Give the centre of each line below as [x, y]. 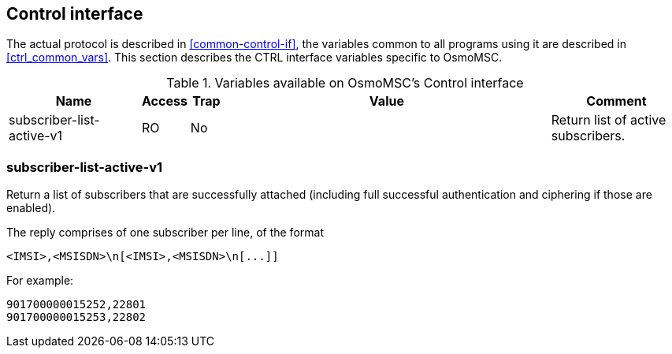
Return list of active [609, 120]
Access [164, 101]
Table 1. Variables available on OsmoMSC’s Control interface [345, 83]
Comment [616, 101]
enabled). [31, 208]
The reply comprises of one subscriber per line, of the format [165, 233]
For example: [40, 281]
